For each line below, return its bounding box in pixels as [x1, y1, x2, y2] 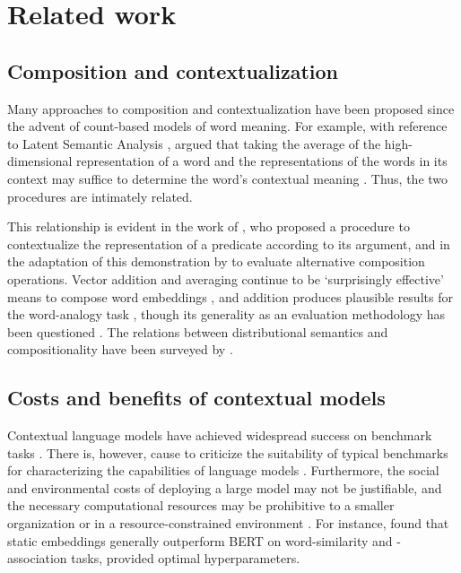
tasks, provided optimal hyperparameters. [71, 549, 300, 568]
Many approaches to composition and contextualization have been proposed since [7, 99, 455, 117]
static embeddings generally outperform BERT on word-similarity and [7, 531, 393, 550]
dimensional [7, 152, 73, 170]
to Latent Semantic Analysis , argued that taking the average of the [7, 134, 381, 152]
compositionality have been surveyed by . [7, 340, 233, 359]
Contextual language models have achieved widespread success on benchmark [7, 426, 432, 445]
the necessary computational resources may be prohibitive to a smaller [7, 496, 395, 515]
